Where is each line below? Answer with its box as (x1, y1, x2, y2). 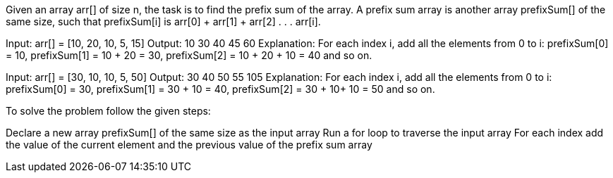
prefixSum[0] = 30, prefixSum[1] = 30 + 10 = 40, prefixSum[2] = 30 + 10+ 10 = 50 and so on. (6, 83, 435, 95)
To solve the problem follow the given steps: (6, 105, 211, 117)
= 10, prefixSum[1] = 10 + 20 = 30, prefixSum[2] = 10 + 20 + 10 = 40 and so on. (6, 49, 372, 61)
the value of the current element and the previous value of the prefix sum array (6, 139, 372, 151)
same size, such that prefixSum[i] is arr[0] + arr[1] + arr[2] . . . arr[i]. (6, 15, 321, 27)
